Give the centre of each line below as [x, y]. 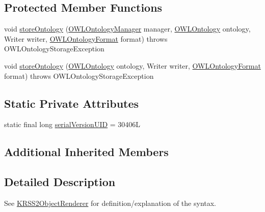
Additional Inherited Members [86, 152]
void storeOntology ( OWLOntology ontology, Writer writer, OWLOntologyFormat [132, 65]
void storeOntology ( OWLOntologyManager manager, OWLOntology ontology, [127, 29]
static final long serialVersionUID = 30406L [72, 124]
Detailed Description [60, 182]
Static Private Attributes [72, 103]
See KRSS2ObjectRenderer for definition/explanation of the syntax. [110, 203]
